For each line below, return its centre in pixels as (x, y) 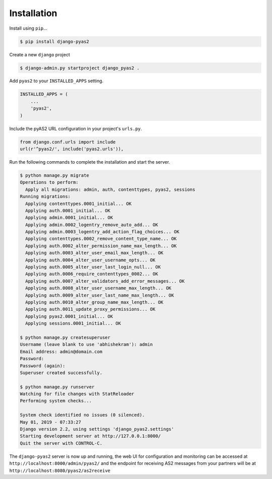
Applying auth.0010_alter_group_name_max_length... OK (94, 302)
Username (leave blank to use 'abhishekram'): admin (86, 345)
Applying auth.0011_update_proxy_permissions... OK (90, 309)
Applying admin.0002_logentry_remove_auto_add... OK (92, 225)
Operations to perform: (49, 182)
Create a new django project (40, 54)
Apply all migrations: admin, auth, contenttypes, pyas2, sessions (110, 189)
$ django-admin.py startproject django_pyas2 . (80, 68)
